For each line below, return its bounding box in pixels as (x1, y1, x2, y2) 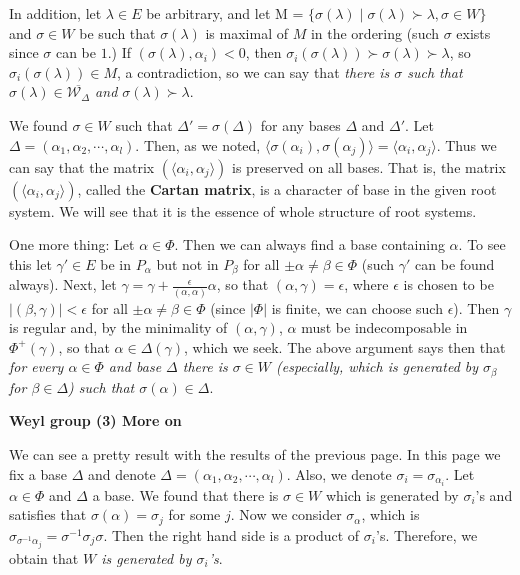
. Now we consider (230, 504, 342, 525)
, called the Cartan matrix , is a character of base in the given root (77, 178, 497, 199)
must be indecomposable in (301, 317, 468, 338)
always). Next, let (9, 274, 117, 295)
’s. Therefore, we (376, 524, 478, 545)
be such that (79, 22, 156, 43)
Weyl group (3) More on (9, 410, 182, 431)
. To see (458, 234, 506, 255)
